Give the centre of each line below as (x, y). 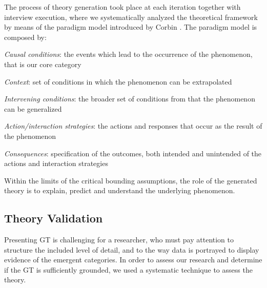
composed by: (25, 37)
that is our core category (43, 64)
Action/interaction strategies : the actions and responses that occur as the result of (133, 126)
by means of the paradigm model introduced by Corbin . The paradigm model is (131, 27)
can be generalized (33, 108)
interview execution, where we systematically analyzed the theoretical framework (131, 17)
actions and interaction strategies (56, 163)
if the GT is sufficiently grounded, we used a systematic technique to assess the (128, 269)
